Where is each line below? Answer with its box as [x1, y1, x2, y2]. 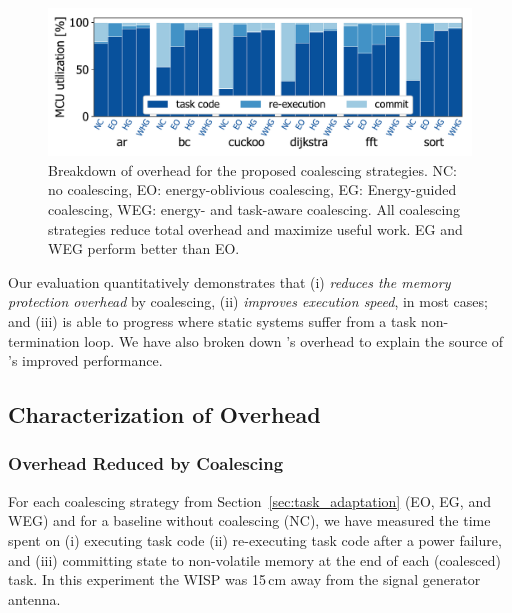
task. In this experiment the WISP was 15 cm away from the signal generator [8, 569, 481, 590]
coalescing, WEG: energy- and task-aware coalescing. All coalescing [48, 199, 461, 220]
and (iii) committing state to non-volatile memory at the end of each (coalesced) [8, 549, 501, 570]
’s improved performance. [8, 350, 163, 371]
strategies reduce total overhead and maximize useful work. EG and [48, 218, 463, 239]
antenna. [8, 588, 61, 609]
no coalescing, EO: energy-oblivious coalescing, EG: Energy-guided [48, 179, 457, 200]
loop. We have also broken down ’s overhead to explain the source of [84, 330, 504, 351]
